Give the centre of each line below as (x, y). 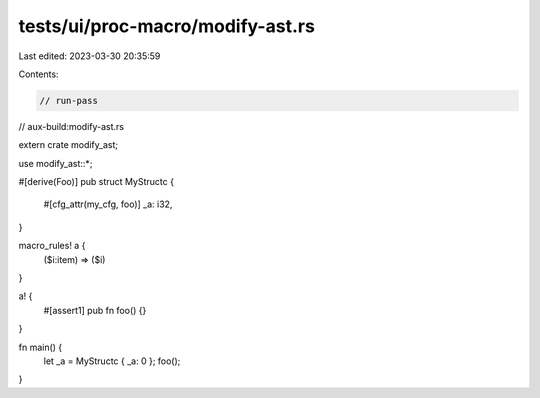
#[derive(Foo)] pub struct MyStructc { (96, 182)
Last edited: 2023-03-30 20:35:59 (89, 56)
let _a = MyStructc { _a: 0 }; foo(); (112, 361)
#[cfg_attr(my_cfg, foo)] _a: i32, (108, 204)
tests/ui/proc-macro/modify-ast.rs (166, 26)
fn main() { (40, 347)
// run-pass (69, 100)
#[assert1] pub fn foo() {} (95, 310)
